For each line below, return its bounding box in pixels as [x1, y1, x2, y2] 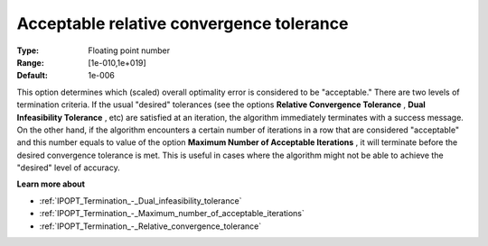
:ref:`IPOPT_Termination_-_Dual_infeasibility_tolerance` [39, 195, 242, 206]
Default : [16, 70, 49, 81]
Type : [16, 45, 40, 56]
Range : [16, 57, 44, 68]
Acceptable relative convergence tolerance [16, 14, 349, 33]
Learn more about [16, 178, 86, 189]
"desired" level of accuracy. [16, 162, 121, 173]
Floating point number [88, 45, 171, 56]
